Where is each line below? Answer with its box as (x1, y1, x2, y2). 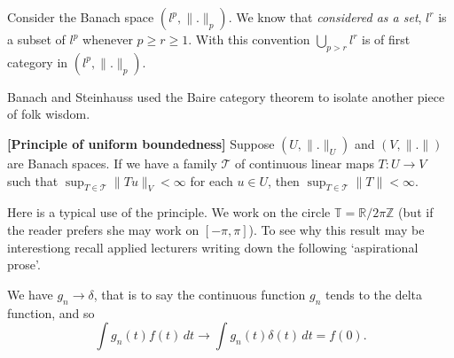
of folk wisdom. (7, 105, 90, 123)
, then (268, 171, 300, 190)
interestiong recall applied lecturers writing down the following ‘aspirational (7, 237, 419, 256)
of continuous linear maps (234, 153, 374, 172)
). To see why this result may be (248, 220, 425, 238)
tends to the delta (325, 284, 422, 303)
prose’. (7, 255, 41, 274)
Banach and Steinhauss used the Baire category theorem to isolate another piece (7, 87, 445, 105)
